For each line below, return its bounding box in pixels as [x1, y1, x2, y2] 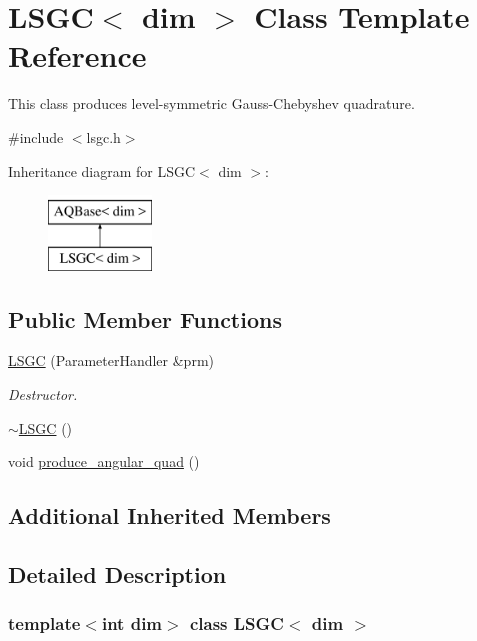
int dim [101, 611, 163, 636]
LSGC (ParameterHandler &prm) [8, 350, 215, 371]
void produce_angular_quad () [8, 451, 200, 472]
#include [8, 126, 64, 147]
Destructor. [8, 384, 78, 405]
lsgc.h [86, 126, 121, 147]
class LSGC [189, 611, 284, 636]
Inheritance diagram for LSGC [8, 160, 196, 181]
